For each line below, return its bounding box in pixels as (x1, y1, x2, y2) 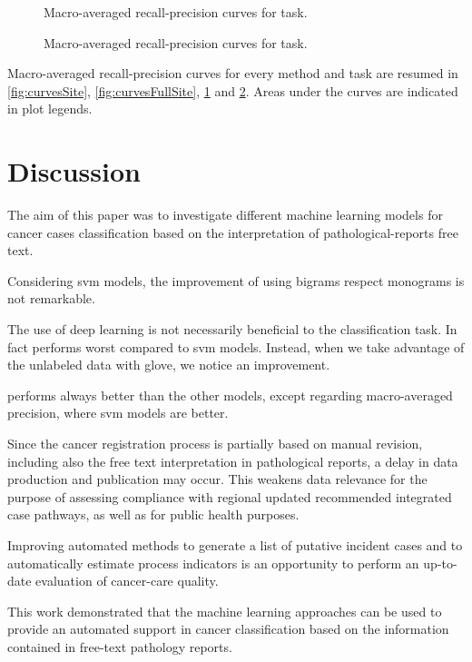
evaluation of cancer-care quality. (35, 571, 219, 590)
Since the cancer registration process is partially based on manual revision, (7, 434, 423, 453)
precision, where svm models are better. (7, 403, 229, 422)
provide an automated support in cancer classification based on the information (7, 619, 449, 638)
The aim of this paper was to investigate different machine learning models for (7, 205, 443, 224)
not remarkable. (7, 289, 95, 308)
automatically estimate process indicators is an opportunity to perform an (7, 553, 419, 572)
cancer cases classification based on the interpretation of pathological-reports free (7, 222, 458, 242)
